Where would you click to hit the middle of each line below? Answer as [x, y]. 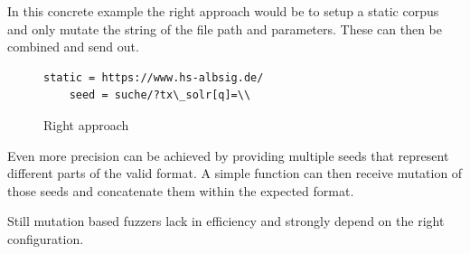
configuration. [46, 238]
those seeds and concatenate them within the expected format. [181, 190]
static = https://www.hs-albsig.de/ [154, 77]
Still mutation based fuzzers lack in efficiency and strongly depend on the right [226, 221]
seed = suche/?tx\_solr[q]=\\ [160, 95]
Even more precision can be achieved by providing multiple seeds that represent [228, 155]
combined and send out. [73, 47]
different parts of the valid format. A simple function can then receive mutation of [235, 173]
